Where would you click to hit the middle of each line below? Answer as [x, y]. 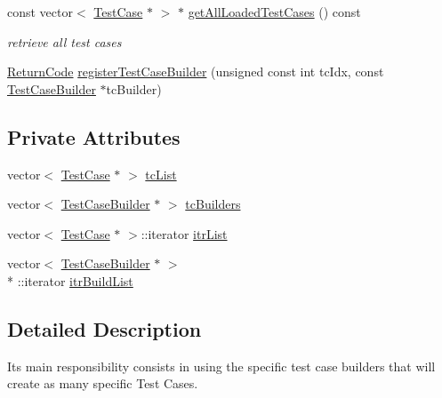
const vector [40, 12]
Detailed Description [104, 328]
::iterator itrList [184, 233]
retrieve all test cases [64, 41]
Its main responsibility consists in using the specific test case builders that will [221, 366]
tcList [161, 174]
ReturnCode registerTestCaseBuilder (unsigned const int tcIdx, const [196, 72]
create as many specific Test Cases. [103, 383]
